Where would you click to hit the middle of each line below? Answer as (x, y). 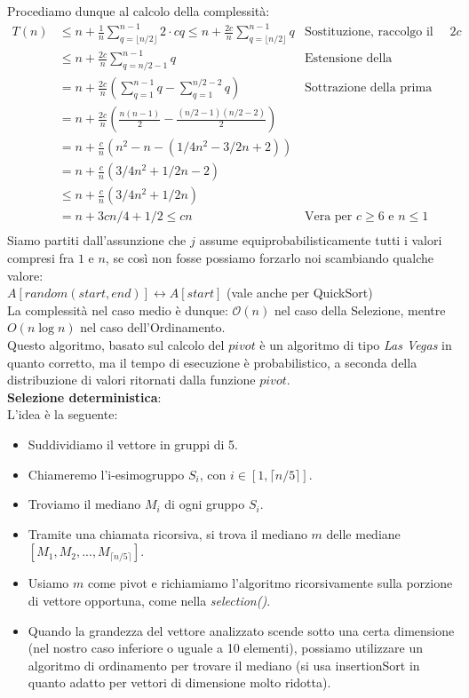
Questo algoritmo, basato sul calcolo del (116, 345)
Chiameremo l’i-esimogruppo (106, 474)
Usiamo (48, 583)
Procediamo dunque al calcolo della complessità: (139, 11)
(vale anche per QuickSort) (300, 293)
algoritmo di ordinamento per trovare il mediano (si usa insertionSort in (224, 665)
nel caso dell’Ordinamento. (153, 327)
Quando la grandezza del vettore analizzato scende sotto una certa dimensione (241, 630)
